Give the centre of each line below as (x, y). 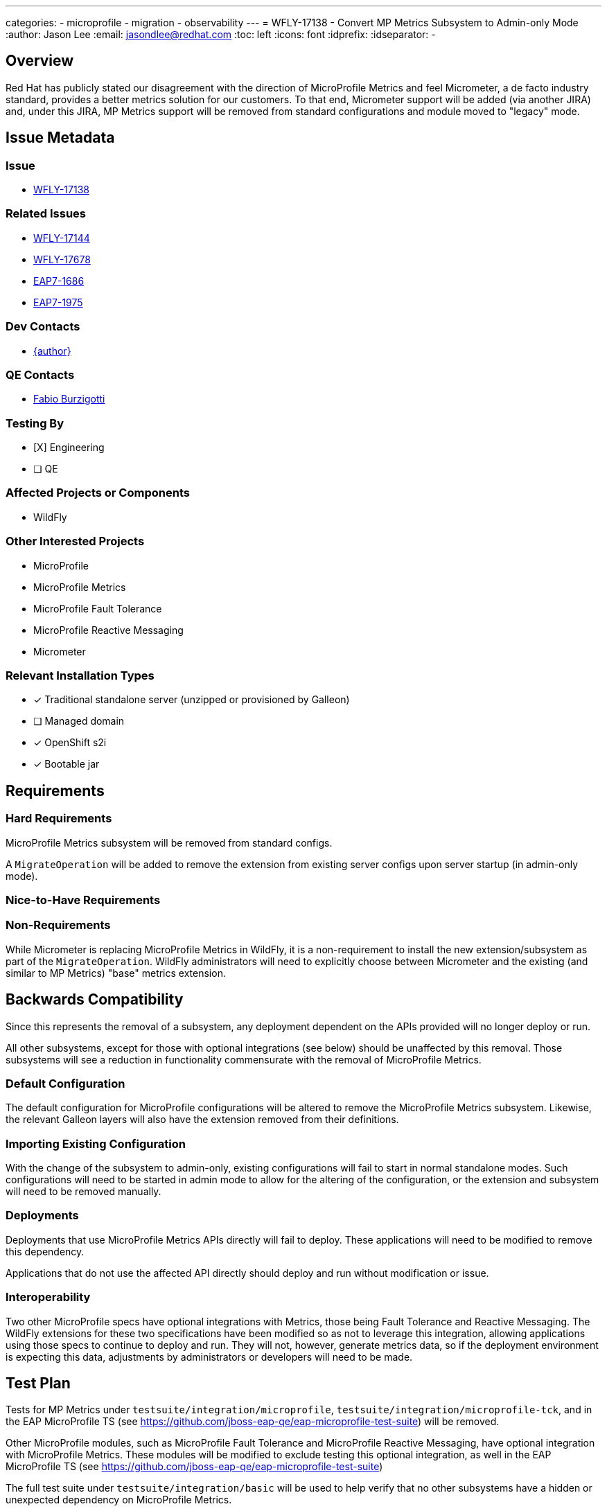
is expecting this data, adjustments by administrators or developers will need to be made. (209, 1357)
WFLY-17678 (62, 259)
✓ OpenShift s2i (70, 743)
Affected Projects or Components (98, 493)
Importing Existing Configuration (96, 1143)
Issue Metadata (60, 138)
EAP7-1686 (59, 281)
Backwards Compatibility (95, 1000)
